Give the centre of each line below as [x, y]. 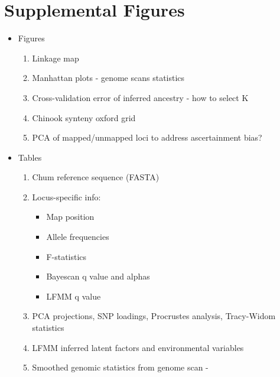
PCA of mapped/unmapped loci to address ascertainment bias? [147, 137]
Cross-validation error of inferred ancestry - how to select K [140, 97]
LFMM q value [74, 296]
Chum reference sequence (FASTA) [96, 177]
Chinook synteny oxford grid [84, 117]
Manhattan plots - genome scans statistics [108, 78]
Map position [70, 217]
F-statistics [66, 256]
